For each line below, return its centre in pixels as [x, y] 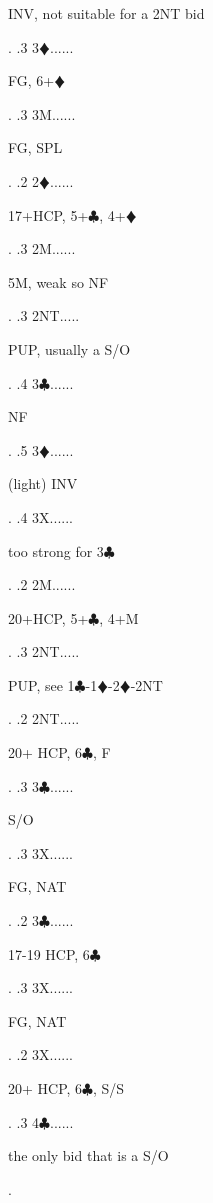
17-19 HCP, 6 [49, 953]
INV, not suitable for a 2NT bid [106, 13]
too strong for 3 [56, 550]
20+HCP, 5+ [48, 617]
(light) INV [43, 483]
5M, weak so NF [58, 281]
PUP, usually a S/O [69, 348]
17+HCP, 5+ [48, 214]
